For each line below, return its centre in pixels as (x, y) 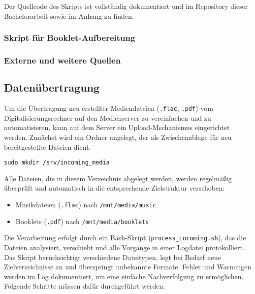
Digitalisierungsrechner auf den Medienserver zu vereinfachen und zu (108, 117)
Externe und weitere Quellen (63, 60)
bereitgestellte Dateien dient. (48, 147)
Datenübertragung (52, 87)
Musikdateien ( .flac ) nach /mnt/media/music (86, 204)
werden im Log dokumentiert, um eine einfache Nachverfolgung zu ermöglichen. (124, 276)
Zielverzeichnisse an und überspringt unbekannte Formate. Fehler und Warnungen (128, 267)
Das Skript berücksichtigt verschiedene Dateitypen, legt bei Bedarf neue (112, 257)
